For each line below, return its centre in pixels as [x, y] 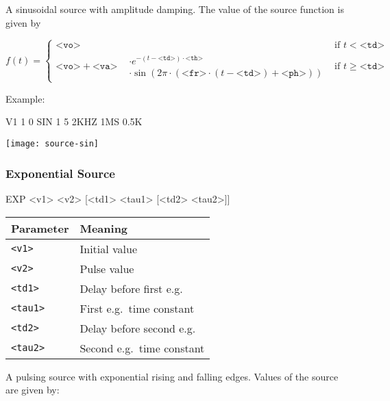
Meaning [104, 228]
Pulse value [107, 268]
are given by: [33, 390]
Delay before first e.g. [131, 288]
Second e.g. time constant [142, 348]
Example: [25, 98]
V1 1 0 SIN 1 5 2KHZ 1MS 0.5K [74, 121]
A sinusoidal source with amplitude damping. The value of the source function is [175, 9]
